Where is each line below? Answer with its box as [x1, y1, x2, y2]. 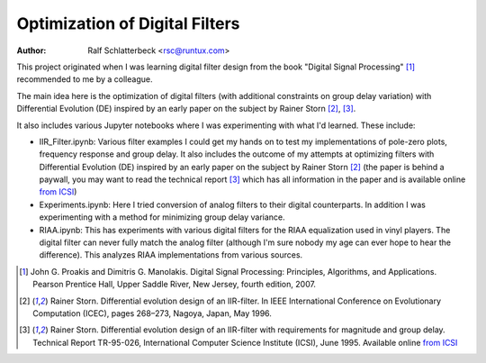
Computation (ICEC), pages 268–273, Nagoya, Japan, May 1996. [32, 307, 272, 319]
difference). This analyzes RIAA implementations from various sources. [39, 250, 303, 260]
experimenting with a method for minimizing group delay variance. [39, 212, 285, 222]
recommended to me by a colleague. [16, 74, 153, 85]
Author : [16, 45, 47, 56]
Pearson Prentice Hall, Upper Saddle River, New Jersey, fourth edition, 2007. [32, 279, 317, 290]
